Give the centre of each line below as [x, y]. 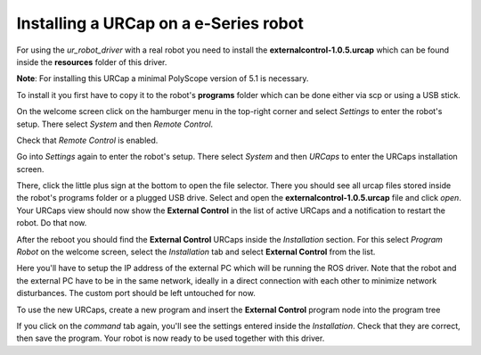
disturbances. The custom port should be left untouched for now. [136, 293]
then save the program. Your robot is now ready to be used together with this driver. [171, 338]
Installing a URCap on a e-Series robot [160, 23]
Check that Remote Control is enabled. [87, 140]
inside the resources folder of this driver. [92, 62]
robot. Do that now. [52, 223]
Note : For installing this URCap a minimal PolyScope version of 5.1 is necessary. [163, 78]
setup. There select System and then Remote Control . [115, 124]
